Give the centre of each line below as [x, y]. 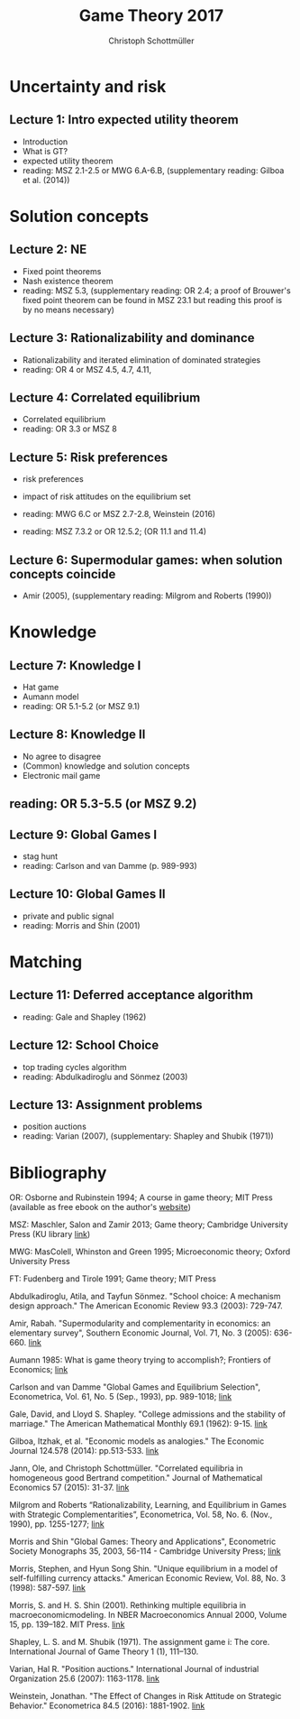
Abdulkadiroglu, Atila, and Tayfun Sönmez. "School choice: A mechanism [145, 1297]
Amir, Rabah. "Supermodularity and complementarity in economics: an [140, 1324]
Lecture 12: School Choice [84, 1045]
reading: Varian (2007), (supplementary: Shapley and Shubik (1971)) [148, 1136]
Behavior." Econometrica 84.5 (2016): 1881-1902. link [107, 1705]
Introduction [45, 142]
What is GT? [45, 151]
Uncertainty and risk [88, 86]
